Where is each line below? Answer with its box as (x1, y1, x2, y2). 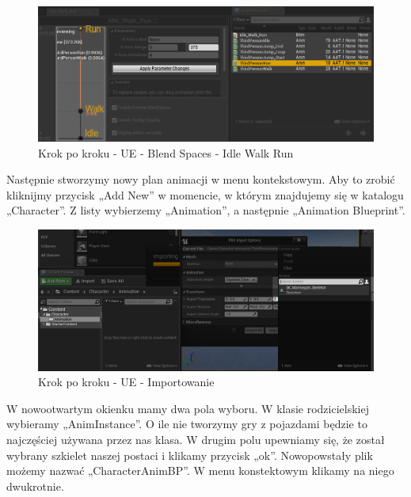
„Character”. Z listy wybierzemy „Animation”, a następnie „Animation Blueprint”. (6, 202, 405, 218)
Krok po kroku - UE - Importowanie (38, 374, 215, 390)
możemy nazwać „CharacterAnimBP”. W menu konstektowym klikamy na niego (6, 462, 394, 479)
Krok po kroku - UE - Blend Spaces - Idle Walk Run (38, 144, 294, 161)
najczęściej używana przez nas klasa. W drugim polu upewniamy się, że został (6, 431, 385, 447)
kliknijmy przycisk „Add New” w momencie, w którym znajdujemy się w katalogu (6, 186, 404, 203)
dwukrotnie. (6, 477, 64, 494)
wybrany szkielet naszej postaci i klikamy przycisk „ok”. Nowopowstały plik (6, 446, 373, 463)
